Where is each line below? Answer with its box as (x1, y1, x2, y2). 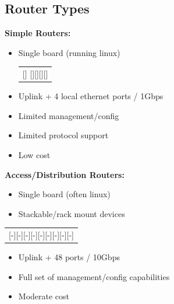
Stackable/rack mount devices (18, 207, 125, 219)
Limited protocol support (18, 129, 109, 141)
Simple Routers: (5, 27, 71, 39)
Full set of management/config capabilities (18, 270, 170, 282)
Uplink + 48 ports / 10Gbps (18, 251, 120, 263)
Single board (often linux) (18, 188, 111, 200)
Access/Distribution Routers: (5, 168, 125, 180)
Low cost (18, 149, 51, 161)
